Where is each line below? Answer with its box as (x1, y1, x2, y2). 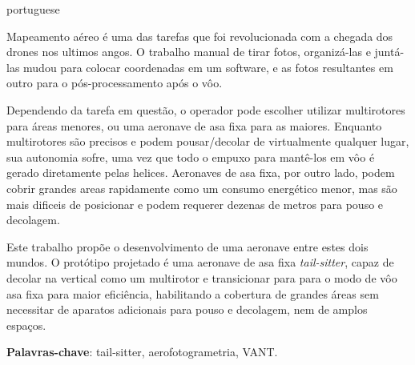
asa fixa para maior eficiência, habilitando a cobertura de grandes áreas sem (6, 285, 379, 302)
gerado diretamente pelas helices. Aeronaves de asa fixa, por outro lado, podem (6, 164, 395, 181)
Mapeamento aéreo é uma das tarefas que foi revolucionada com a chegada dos (6, 27, 393, 44)
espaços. (6, 316, 46, 333)
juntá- (374, 43, 405, 60)
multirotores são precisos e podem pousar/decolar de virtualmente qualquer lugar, (6, 133, 409, 150)
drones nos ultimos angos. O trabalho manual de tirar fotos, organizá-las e (6, 43, 371, 60)
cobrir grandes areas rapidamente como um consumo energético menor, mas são (6, 179, 397, 196)
